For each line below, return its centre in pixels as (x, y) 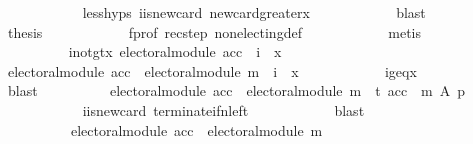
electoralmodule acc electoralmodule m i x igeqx (212, 70)
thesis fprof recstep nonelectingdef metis (214, 31)
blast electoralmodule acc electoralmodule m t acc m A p (236, 90)
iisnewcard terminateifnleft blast (223, 109)
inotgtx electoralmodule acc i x (175, 51)
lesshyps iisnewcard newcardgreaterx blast (254, 12)
